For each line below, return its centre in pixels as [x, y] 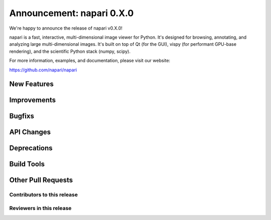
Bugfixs [22, 116]
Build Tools [27, 164]
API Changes [30, 132]
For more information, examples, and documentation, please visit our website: [90, 61]
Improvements [33, 100]
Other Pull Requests [41, 180]
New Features [31, 84]
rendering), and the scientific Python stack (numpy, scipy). [70, 51]
